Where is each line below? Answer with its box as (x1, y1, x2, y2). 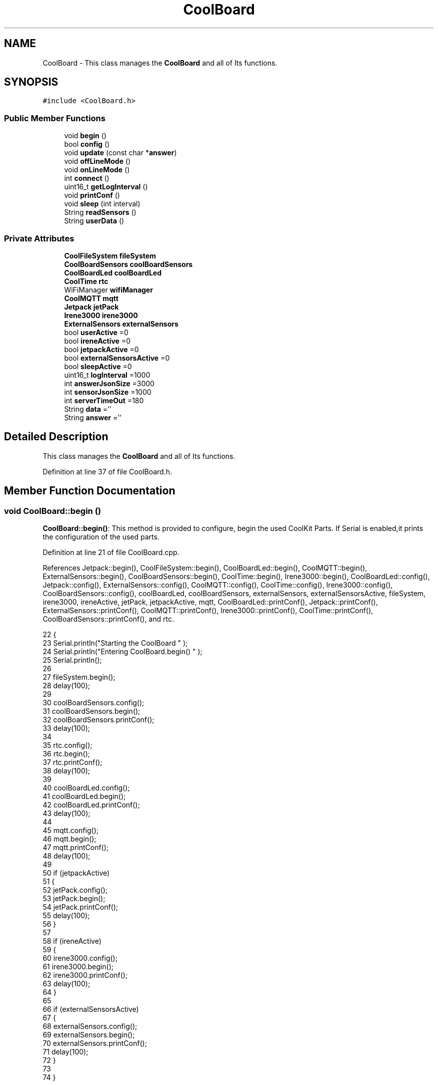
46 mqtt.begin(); (42, 835, 96, 843)
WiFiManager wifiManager (64, 285, 153, 294)
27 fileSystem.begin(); (42, 673, 115, 681)
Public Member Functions (4, 113, 105, 123)
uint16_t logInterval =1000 (64, 370, 150, 379)
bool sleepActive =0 (64, 362, 132, 371)
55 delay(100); (42, 911, 90, 920)
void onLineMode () (64, 165, 130, 174)
